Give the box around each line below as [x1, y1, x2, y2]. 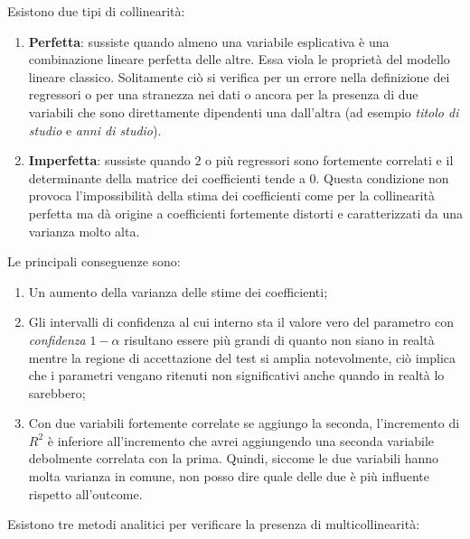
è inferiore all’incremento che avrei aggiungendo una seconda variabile [47, 431, 435, 450]
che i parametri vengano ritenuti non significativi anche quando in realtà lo [28, 366, 445, 385]
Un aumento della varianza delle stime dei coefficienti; [28, 282, 328, 301]
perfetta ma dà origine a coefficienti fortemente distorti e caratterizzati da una [28, 203, 463, 222]
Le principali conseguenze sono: [7, 252, 181, 271]
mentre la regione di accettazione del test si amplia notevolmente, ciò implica [28, 348, 456, 367]
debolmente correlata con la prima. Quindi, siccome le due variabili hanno [28, 449, 439, 468]
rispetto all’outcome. [28, 484, 143, 503]
